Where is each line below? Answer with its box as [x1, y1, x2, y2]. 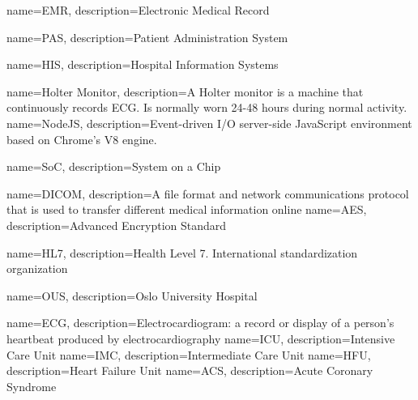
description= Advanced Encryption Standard [6, 216, 227, 233]
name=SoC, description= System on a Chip [6, 158, 221, 175]
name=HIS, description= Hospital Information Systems [6, 56, 279, 73]
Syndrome [6, 377, 57, 394]
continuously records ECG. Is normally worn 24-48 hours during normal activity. [6, 99, 407, 116]
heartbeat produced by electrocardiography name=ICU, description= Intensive [6, 330, 395, 347]
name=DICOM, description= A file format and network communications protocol [6, 185, 409, 202]
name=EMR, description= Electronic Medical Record [6, 2, 270, 18]
